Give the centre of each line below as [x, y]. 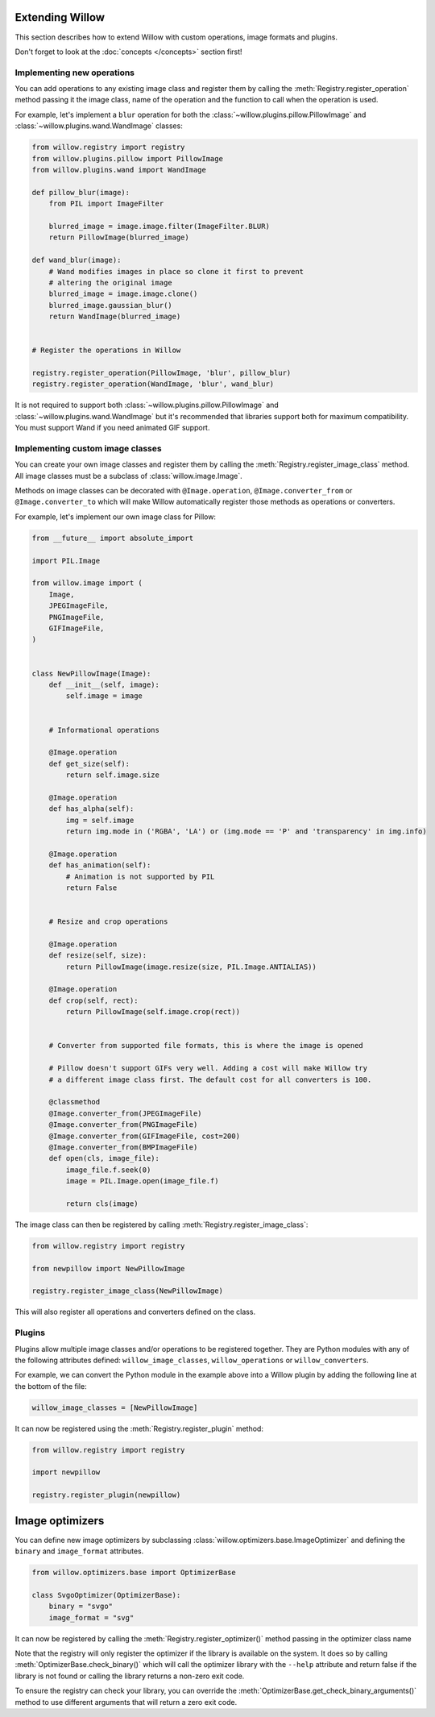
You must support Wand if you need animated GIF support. [112, 428]
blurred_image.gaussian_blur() [110, 305]
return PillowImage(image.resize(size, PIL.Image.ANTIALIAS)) [191, 967]
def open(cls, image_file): [104, 1158]
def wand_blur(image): [77, 260]
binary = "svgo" [81, 1607]
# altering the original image [110, 283]
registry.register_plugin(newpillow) [106, 1495]
